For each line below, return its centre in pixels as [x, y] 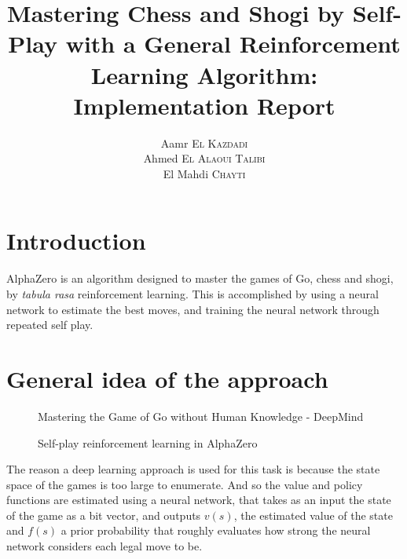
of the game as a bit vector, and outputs [104, 515]
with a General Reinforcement [233, 44]
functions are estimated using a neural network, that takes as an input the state [199, 500]
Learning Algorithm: [204, 74]
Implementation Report [204, 105]
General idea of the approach [167, 378]
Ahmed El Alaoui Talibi [204, 158]
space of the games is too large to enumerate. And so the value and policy [185, 484]
